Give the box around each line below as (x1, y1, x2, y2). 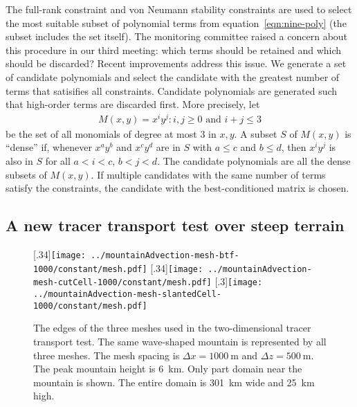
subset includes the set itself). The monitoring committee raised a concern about (6, 29, 348, 44)
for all (45, 154, 71, 168)
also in (6, 154, 33, 168)
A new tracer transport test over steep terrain (6, 215, 345, 236)
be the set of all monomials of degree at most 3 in (6, 126, 217, 141)
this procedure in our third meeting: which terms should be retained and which (6, 42, 342, 57)
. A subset (234, 126, 277, 141)
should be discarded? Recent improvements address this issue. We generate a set (6, 56, 347, 71)
